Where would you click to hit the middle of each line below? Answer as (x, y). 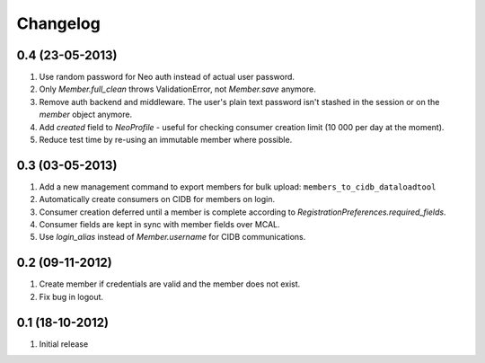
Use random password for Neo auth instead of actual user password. (167, 77)
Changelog (58, 23)
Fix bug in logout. (71, 297)
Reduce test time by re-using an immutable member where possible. (166, 140)
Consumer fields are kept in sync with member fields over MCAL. (159, 225)
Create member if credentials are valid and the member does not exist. (170, 284)
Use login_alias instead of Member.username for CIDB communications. (172, 237)
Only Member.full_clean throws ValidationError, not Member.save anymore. (177, 89)
